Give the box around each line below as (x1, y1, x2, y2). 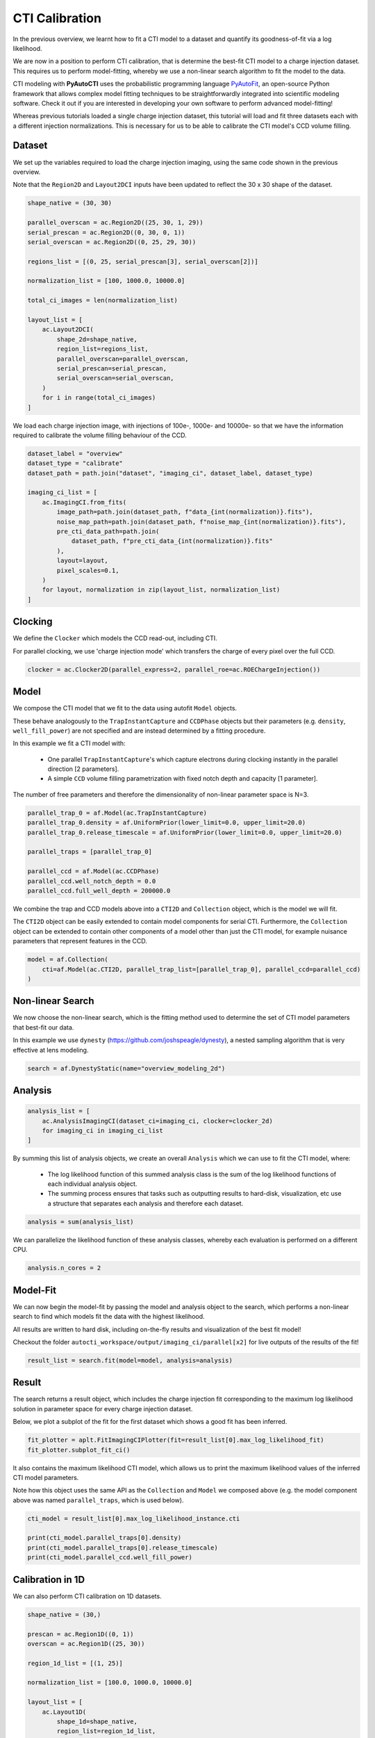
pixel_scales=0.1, (56, 567, 119, 574)
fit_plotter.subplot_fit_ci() (27, 1446, 131, 1454)
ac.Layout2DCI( (42, 325, 94, 334)
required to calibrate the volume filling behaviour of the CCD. (12, 431, 187, 439)
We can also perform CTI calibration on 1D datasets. (12, 1592, 162, 1600)
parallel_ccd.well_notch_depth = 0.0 (27, 877, 156, 885)
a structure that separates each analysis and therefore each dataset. (47, 1199, 244, 1208)
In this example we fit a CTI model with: (12, 739, 126, 747)
